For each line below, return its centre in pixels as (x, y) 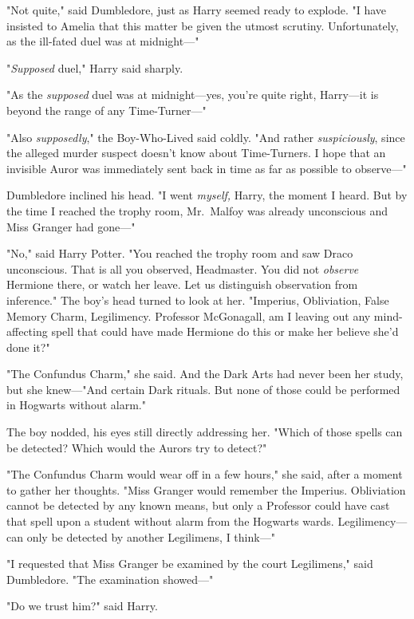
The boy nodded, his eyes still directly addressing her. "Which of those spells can (205, 432)
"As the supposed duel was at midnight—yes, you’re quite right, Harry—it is (193, 95)
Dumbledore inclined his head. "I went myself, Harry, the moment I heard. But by (207, 195)
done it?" (28, 347)
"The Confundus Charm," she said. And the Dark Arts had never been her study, (205, 374)
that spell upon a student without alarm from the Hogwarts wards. (170, 521)
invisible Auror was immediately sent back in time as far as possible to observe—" (207, 168)
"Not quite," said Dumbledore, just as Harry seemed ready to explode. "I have (197, 10)
